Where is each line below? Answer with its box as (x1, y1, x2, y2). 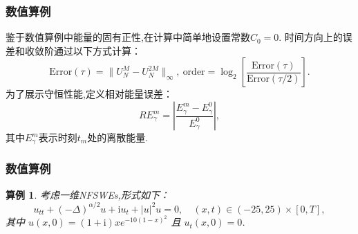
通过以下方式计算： (53, 43, 141, 57)
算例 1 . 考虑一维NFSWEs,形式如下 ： (6, 187, 169, 201)
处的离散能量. (87, 130, 149, 144)
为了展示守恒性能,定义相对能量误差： (6, 87, 173, 101)
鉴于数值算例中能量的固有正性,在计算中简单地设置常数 (6, 30, 250, 44)
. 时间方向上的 (279, 30, 343, 44)
